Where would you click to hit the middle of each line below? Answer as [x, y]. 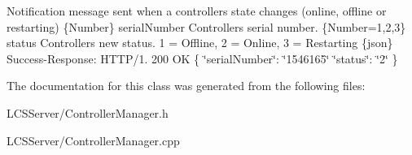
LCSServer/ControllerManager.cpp [93, 140]
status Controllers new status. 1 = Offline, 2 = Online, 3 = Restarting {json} [200, 43]
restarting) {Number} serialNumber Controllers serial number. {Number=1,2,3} [206, 26]
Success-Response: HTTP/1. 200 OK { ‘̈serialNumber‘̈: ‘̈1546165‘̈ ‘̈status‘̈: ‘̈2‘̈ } [202, 58]
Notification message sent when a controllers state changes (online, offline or [197, 11]
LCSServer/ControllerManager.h [88, 112]
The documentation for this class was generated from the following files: [186, 86]
